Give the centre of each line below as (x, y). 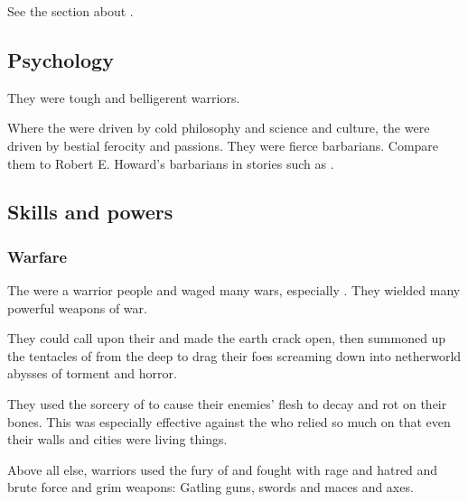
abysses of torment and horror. (92, 373)
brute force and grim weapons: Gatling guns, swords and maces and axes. (211, 487)
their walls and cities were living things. (117, 439)
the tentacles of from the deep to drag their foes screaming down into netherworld (234, 355)
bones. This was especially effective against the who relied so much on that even (229, 421)
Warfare (37, 256)
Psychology (61, 59)
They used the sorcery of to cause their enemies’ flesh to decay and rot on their (227, 404)
